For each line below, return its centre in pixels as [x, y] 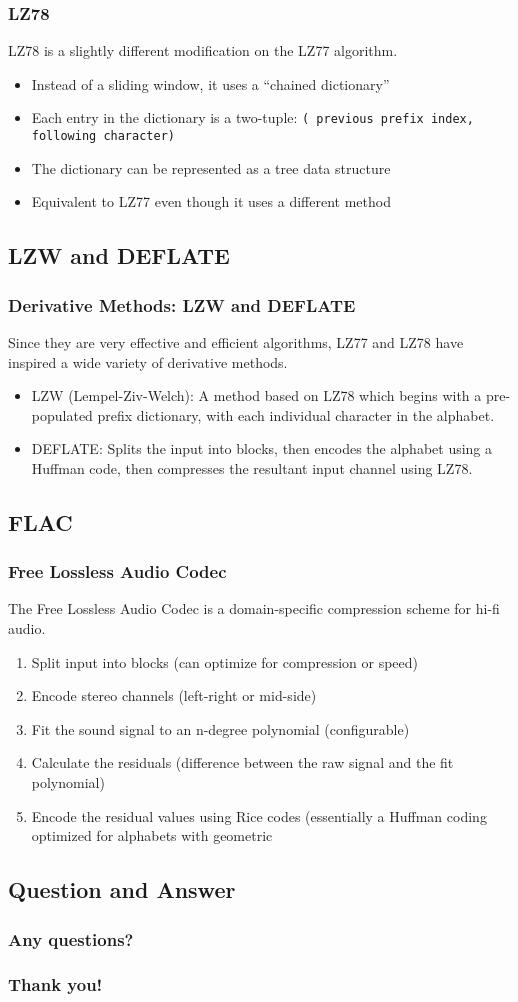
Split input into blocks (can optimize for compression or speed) [225, 661]
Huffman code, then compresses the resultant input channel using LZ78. [252, 467]
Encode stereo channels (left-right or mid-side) [174, 695]
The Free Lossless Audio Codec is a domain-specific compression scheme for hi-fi [254, 608]
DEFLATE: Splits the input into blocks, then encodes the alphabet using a [262, 448]
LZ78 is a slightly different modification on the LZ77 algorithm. [203, 50]
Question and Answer [122, 889]
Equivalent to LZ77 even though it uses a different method [211, 201]
